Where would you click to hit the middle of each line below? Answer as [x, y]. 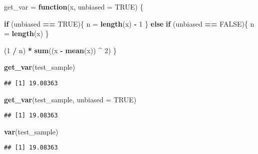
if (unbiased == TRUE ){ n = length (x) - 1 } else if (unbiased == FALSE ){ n [129, 23]
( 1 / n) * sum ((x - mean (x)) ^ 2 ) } [60, 50]
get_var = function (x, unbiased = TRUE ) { [74, 7]
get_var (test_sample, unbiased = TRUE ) [70, 99]
